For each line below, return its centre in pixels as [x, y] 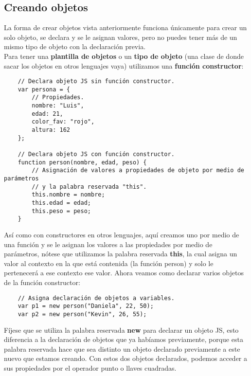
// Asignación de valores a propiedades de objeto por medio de [138, 170]
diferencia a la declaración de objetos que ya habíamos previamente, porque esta [124, 339]
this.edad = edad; [61, 203]
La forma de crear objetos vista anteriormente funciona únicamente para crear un [125, 27]
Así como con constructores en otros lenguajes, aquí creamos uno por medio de [122, 234]
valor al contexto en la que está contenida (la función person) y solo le [109, 263]
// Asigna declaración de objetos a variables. [96, 298]
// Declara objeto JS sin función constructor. [96, 81]
